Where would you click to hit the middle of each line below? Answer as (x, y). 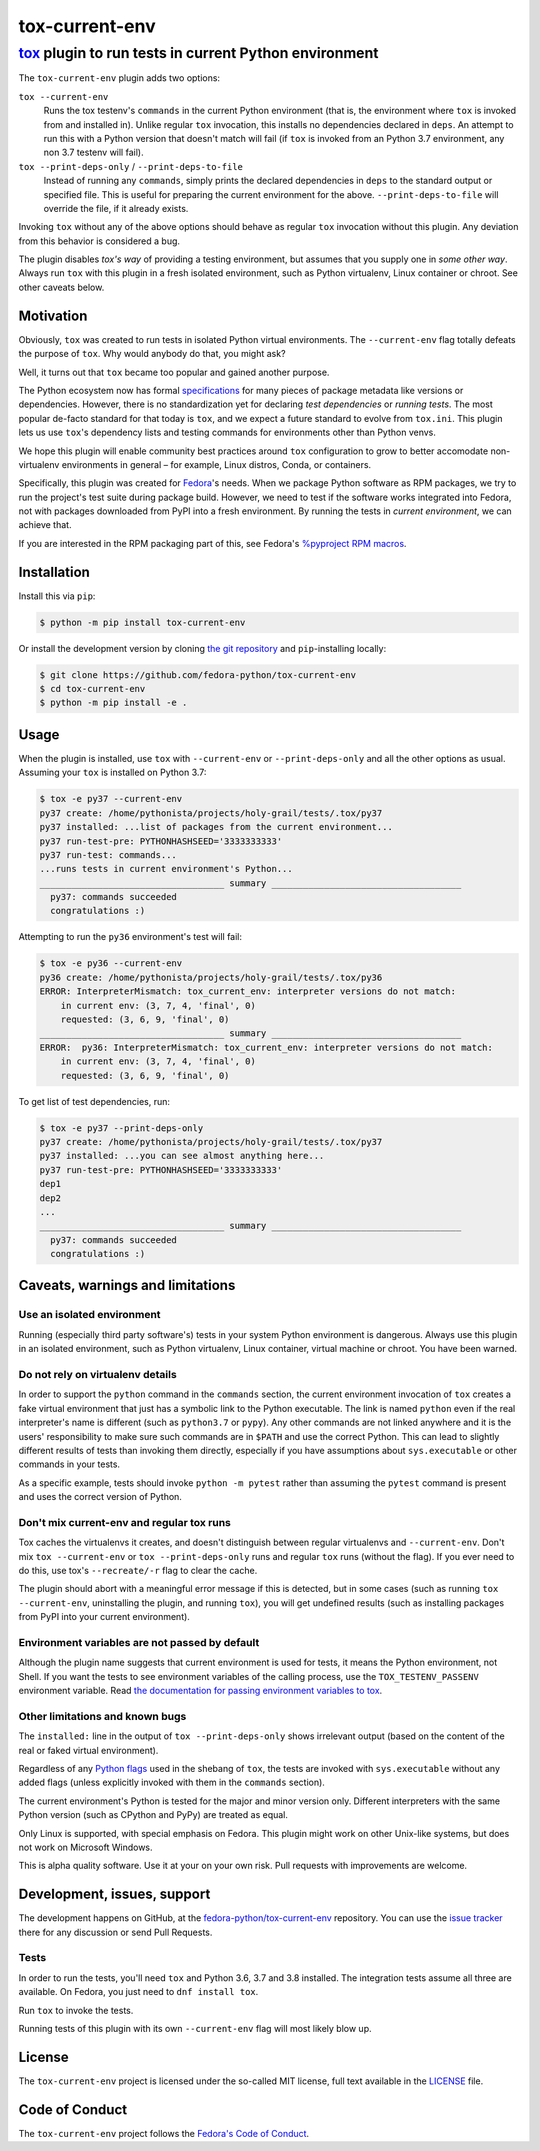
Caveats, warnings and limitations (127, 1285)
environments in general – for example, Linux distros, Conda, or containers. (216, 464)
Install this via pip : (57, 596)
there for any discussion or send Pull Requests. (115, 1932)
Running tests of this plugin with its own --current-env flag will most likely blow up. (195, 2028)
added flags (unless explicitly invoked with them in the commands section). (171, 1782)
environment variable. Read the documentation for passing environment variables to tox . (200, 1691)
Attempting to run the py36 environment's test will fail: (130, 937)
